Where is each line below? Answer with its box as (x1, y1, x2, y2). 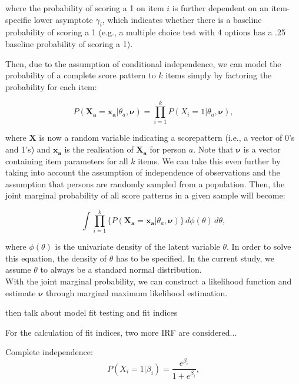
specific (5, 13, 32, 25)
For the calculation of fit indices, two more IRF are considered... (5, 326, 237, 338)
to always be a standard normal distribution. (40, 263, 202, 276)
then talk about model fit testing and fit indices (5, 306, 178, 319)
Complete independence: (5, 346, 93, 358)
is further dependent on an (172, 2, 268, 14)
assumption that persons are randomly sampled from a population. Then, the (5, 177, 285, 190)
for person (149, 143, 187, 155)
